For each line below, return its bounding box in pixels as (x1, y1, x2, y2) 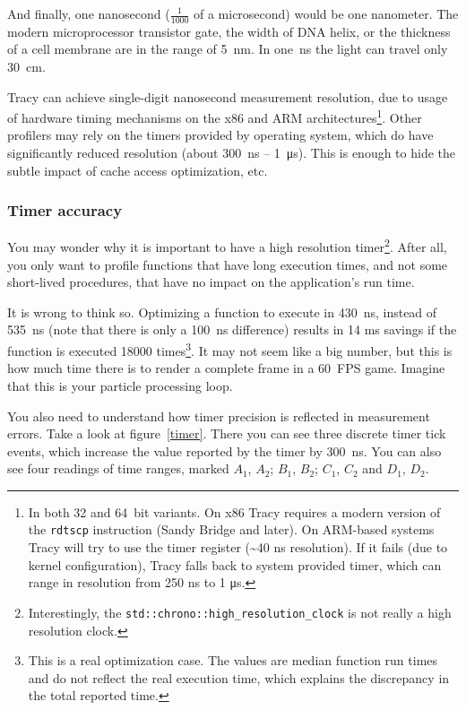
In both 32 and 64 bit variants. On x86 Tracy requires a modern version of (28, 502, 441, 521)
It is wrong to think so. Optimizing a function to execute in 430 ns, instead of (7, 302, 437, 321)
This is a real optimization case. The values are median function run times (28, 651, 438, 670)
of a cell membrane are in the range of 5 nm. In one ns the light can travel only (7, 39, 448, 58)
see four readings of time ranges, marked (7, 459, 229, 478)
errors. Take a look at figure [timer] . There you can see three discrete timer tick (7, 424, 446, 443)
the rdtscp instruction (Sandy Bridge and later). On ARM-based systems (28, 520, 435, 539)
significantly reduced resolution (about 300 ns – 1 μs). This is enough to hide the (7, 143, 456, 162)
